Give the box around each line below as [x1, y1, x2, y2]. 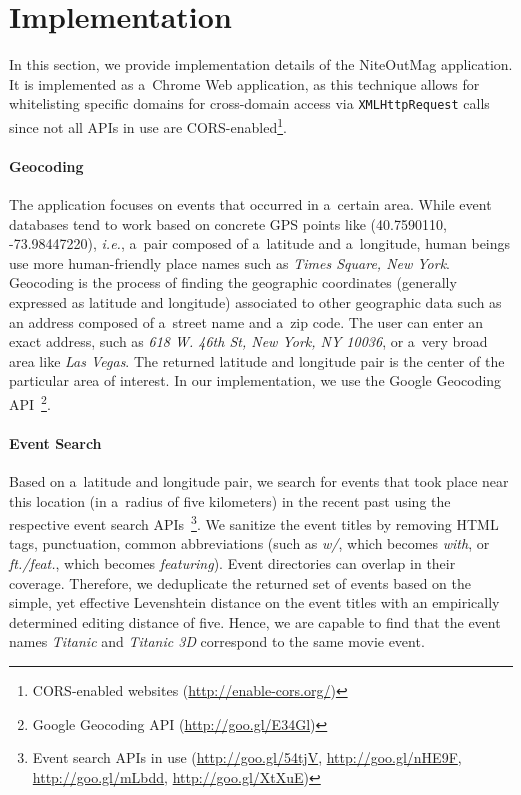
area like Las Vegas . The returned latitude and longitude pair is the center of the [9, 350, 505, 371]
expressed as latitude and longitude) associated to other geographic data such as [9, 291, 502, 312]
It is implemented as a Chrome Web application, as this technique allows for [9, 73, 480, 94]
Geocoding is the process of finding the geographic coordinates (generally [9, 272, 457, 293]
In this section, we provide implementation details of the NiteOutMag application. [9, 54, 513, 75]
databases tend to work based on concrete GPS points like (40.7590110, [9, 213, 447, 234]
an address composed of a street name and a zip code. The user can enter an [9, 311, 484, 332]
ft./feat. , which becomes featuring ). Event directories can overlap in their [9, 553, 456, 574]
